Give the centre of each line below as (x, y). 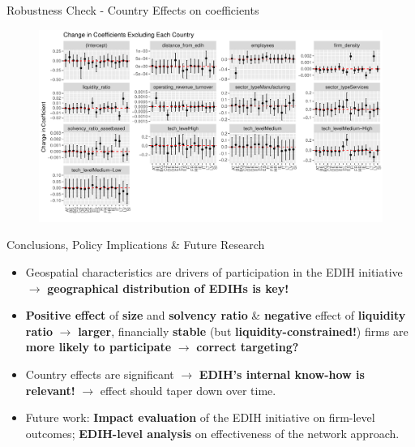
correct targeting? (248, 347)
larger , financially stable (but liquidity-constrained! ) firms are (243, 331)
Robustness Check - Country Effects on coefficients (133, 10)
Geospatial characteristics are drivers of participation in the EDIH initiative (214, 272)
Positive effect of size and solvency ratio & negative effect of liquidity (216, 315)
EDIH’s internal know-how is (282, 374)
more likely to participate (98, 347)
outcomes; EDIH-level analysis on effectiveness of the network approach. (212, 433)
